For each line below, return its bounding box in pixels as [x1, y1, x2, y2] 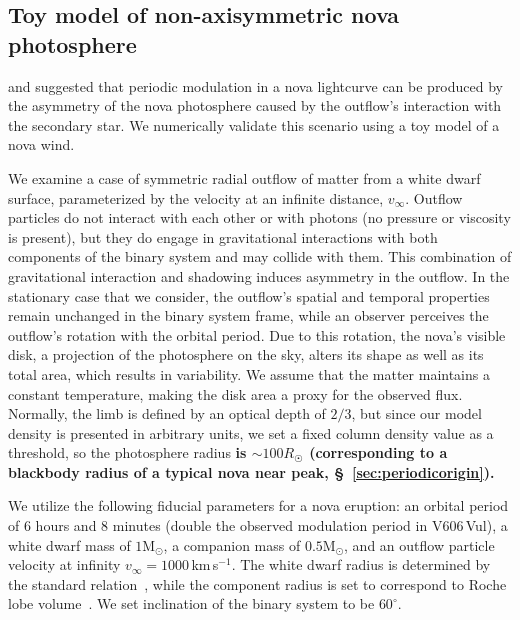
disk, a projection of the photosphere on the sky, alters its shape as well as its [8, 344, 484, 365]
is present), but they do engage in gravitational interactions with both [8, 226, 438, 247]
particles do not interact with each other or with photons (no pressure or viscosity [8, 207, 511, 228]
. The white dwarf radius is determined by [231, 554, 491, 575]
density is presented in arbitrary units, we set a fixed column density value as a [8, 422, 494, 443]
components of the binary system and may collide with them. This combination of [8, 246, 512, 267]
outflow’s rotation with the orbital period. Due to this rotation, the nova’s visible [8, 324, 506, 345]
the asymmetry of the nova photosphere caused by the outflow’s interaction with [8, 95, 502, 116]
